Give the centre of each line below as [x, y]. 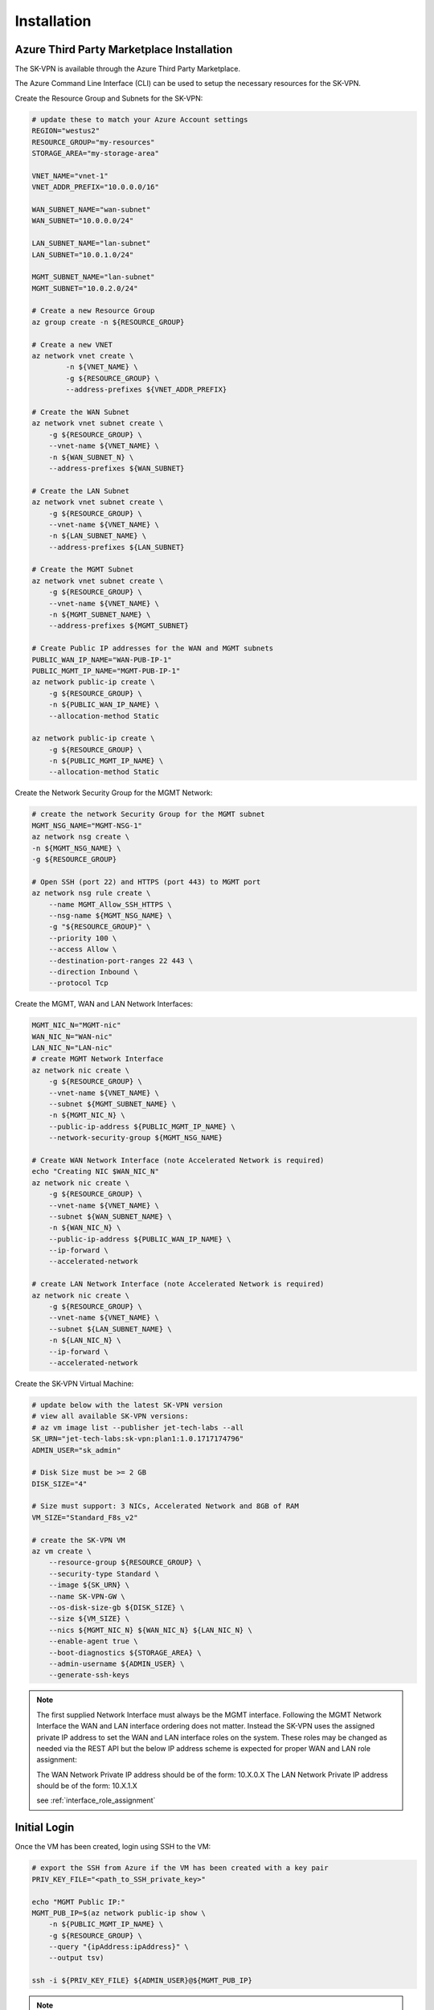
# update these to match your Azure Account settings [140, 119]
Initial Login [45, 1828]
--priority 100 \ [83, 938]
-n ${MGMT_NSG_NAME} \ [76, 848]
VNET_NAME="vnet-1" [70, 176]
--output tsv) [76, 1958]
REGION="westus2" [66, 131]
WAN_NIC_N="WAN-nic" [72, 1036]
